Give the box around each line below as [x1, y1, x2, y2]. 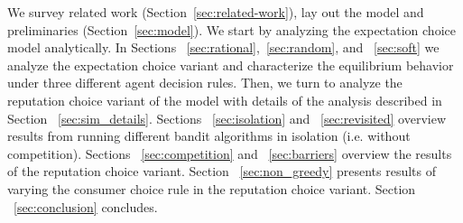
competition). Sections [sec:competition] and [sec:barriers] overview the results [7, 144, 452, 163]
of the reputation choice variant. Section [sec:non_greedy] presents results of [7, 162, 437, 181]
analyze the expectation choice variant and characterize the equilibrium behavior [7, 55, 454, 74]
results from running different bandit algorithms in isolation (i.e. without [7, 126, 411, 145]
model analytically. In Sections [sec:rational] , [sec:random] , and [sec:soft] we [7, 38, 440, 57]
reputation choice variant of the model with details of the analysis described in [7, 90, 442, 109]
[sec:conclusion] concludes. [14, 197, 158, 216]
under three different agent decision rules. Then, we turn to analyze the [7, 73, 403, 92]
